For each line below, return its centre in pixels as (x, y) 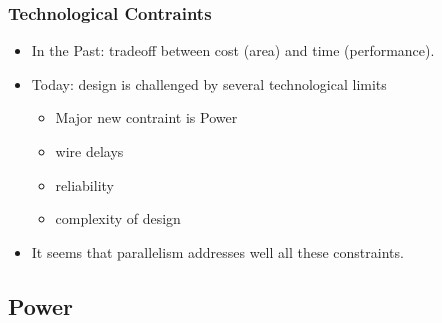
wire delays (89, 151)
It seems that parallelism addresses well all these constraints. (217, 251)
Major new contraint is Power (146, 117)
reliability (84, 184)
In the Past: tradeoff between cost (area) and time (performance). (233, 50)
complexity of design (118, 218)
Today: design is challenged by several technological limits (209, 83)
